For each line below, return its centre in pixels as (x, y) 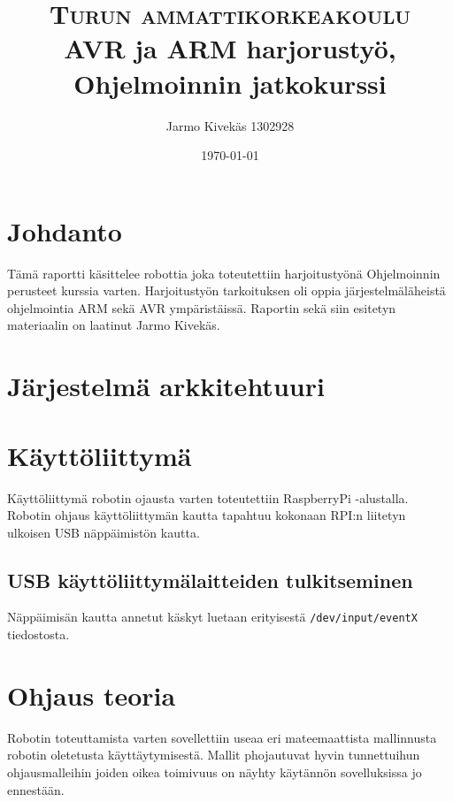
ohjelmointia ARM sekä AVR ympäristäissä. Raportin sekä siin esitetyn (202, 307)
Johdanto (65, 230)
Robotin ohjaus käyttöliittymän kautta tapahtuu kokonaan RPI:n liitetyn (207, 515)
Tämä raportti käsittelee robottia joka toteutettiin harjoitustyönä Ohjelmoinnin (224, 273)
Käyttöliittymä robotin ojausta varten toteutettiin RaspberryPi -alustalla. (208, 497)
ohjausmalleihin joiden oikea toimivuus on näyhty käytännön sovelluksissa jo (215, 772)
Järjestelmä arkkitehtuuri (166, 386)
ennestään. (36, 789)
